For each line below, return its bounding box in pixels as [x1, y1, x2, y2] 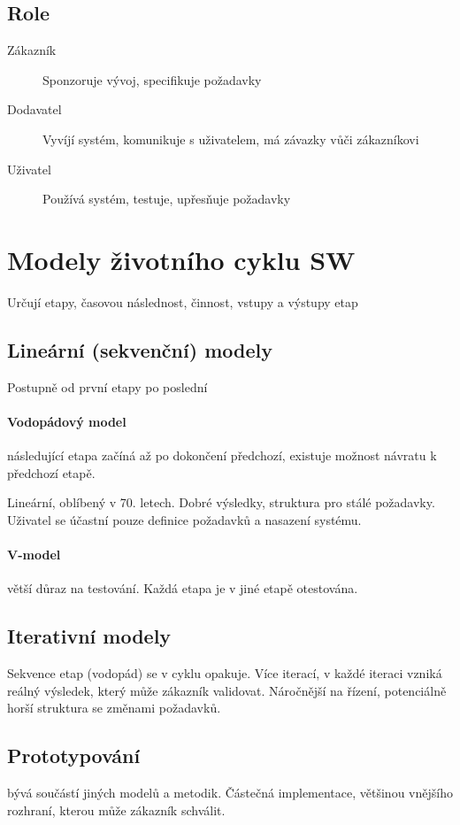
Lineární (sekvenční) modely [7, 335, 272, 363]
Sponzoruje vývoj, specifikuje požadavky [42, 70, 262, 89]
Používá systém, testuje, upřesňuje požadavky [42, 189, 291, 208]
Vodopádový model [7, 412, 126, 430]
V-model [7, 545, 61, 564]
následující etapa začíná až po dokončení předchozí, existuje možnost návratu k [7, 446, 437, 465]
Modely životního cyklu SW [7, 241, 356, 277]
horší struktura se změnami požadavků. [7, 698, 221, 717]
